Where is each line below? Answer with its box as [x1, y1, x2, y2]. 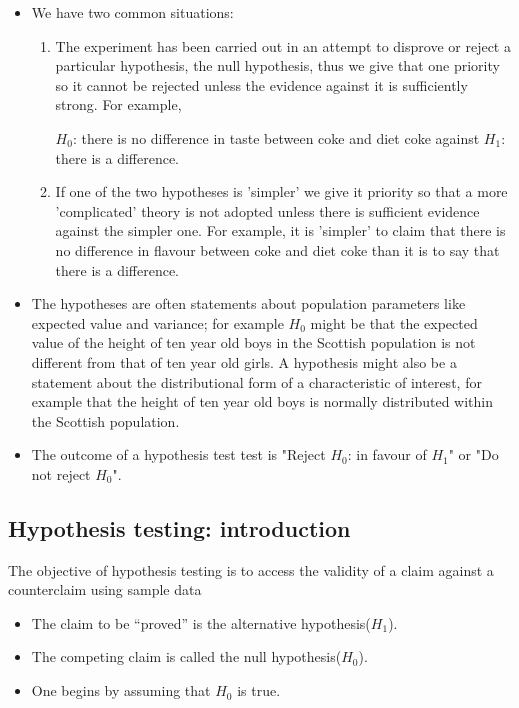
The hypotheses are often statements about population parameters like [31, 293, 466, 314]
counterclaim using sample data [8, 579, 202, 600]
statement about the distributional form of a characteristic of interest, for [31, 371, 482, 392]
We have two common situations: [31, 2, 234, 22]
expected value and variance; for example [31, 312, 284, 333]
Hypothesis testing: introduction [8, 512, 351, 543]
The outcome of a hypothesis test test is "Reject [31, 444, 326, 465]
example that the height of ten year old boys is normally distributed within [31, 391, 494, 412]
